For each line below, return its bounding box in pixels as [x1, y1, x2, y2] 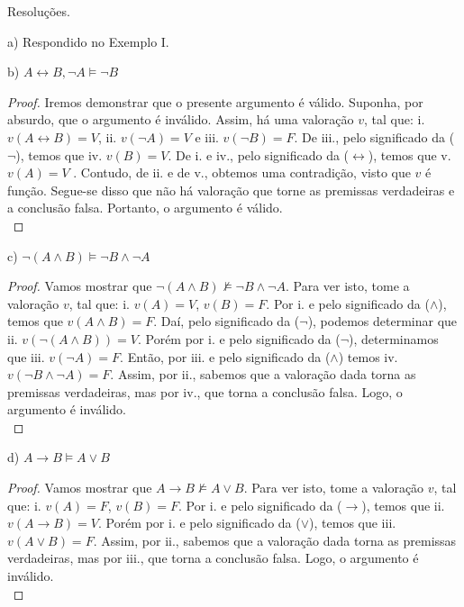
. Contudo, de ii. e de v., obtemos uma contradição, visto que [73, 163, 411, 182]
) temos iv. [338, 347, 398, 366]
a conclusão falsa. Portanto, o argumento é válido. [7, 198, 283, 217]
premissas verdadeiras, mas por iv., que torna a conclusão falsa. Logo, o [7, 382, 403, 401]
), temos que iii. [309, 513, 396, 532]
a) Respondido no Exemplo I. [7, 32, 169, 50]
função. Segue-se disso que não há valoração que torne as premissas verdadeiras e [7, 180, 455, 199]
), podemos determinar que [307, 312, 458, 331]
